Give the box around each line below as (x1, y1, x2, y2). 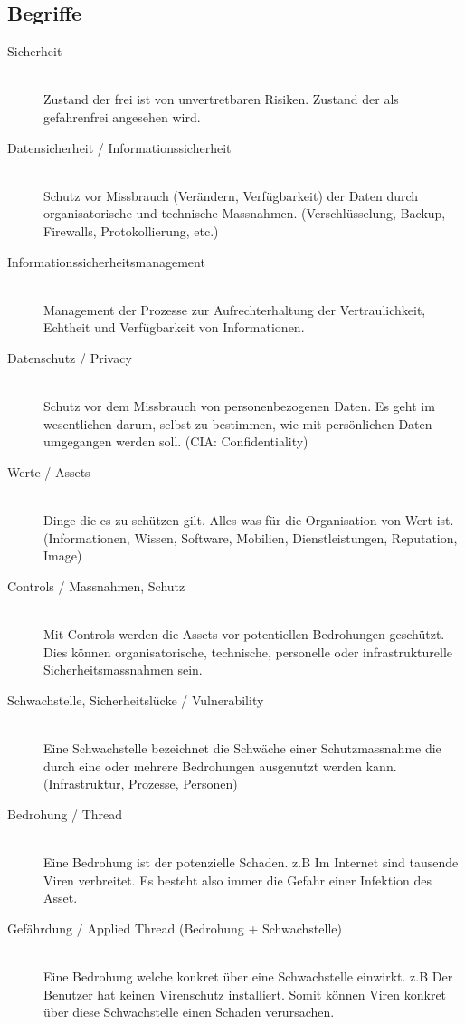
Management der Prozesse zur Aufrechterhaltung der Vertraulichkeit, (43, 300, 426, 319)
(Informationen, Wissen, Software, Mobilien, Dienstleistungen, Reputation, (43, 528, 458, 547)
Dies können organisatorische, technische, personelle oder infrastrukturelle (43, 642, 453, 661)
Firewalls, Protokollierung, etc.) (43, 221, 219, 240)
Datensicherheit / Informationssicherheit (7, 138, 232, 157)
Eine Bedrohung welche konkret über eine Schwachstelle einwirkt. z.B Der (43, 966, 453, 985)
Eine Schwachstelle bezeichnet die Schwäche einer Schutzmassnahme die (43, 739, 441, 758)
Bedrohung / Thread (7, 804, 123, 823)
